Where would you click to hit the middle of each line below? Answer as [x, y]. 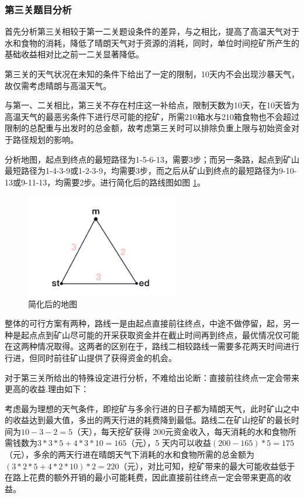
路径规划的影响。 [45, 139]
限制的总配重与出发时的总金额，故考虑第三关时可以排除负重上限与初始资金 [148, 128]
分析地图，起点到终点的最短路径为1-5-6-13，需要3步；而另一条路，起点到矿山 [152, 159]
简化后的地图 [53, 303]
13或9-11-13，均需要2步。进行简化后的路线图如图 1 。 [105, 182]
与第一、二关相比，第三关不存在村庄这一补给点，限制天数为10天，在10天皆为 [152, 105]
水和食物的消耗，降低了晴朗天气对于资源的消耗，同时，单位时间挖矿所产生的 [152, 42]
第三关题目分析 [38, 9]
